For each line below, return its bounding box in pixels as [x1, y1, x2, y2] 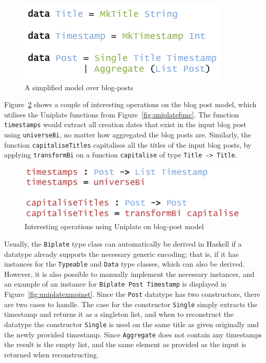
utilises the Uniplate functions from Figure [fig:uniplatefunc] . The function [4, 109, 239, 119]
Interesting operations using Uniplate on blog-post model [25, 221, 204, 232]
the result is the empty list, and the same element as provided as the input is [4, 339, 247, 350]
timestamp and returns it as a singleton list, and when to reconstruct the [4, 309, 234, 319]
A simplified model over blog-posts [25, 82, 133, 92]
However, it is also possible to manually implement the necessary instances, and [4, 268, 255, 279]
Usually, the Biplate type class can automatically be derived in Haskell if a [4, 238, 242, 249]
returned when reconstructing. [4, 349, 99, 359]
